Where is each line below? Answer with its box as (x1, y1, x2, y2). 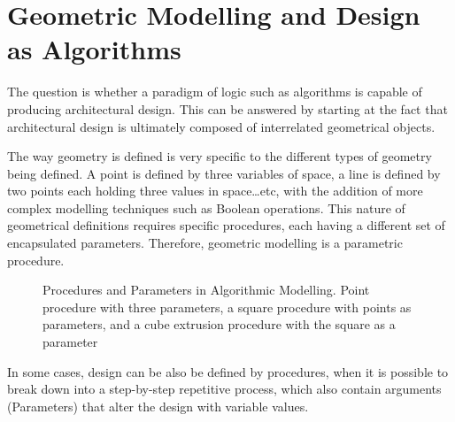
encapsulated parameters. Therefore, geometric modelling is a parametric (7, 234, 403, 252)
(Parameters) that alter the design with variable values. (7, 396, 309, 415)
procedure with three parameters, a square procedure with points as (42, 297, 412, 316)
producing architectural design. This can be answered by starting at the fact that (7, 99, 448, 118)
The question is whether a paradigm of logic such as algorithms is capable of (7, 82, 422, 101)
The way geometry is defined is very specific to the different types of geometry (7, 147, 432, 165)
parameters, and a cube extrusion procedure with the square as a (42, 315, 396, 334)
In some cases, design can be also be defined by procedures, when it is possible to (7, 362, 449, 380)
